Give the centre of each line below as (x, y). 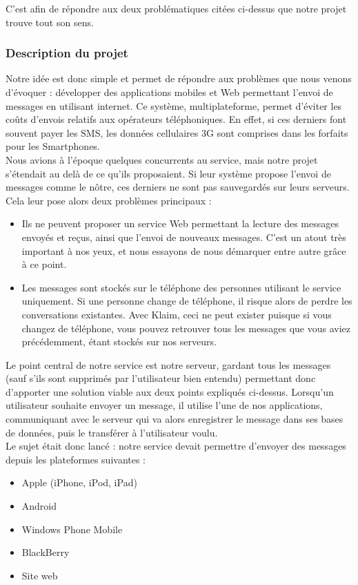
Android (39, 506)
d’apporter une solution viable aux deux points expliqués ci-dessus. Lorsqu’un (170, 391)
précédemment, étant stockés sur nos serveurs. (119, 342)
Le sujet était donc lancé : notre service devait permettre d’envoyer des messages (176, 446)
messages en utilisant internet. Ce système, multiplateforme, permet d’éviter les (174, 105)
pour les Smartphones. (53, 146)
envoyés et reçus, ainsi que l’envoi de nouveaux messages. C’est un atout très (184, 237)
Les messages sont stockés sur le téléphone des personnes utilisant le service (181, 287)
